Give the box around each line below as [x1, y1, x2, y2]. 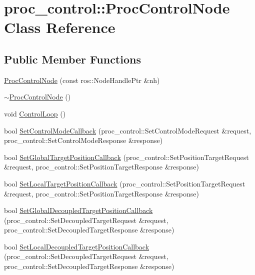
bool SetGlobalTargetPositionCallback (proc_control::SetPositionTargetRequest [4, 151, 249, 162]
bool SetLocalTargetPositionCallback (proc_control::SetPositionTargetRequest [4, 178, 245, 188]
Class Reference [4, 17, 115, 37]
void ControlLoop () [4, 108, 66, 118]
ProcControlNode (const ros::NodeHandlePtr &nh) [4, 74, 160, 85]
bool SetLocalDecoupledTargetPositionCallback [4, 241, 149, 251]
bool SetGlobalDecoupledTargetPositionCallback [4, 205, 153, 215]
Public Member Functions [4, 51, 141, 66]
